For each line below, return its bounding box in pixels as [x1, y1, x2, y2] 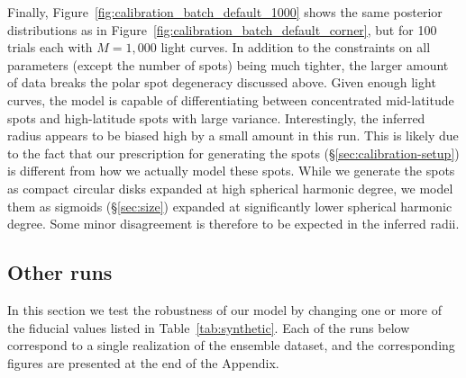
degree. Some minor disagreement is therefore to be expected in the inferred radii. [7, 214, 460, 233]
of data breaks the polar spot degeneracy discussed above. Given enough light [7, 73, 436, 92]
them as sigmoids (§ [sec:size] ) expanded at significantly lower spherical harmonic [7, 196, 452, 215]
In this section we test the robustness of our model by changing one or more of [7, 300, 443, 319]
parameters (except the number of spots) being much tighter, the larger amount [7, 55, 449, 74]
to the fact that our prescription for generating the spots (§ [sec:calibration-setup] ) [7, 143, 460, 162]
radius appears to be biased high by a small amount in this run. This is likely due [7, 126, 459, 145]
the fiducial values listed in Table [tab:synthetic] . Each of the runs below [7, 318, 410, 337]
